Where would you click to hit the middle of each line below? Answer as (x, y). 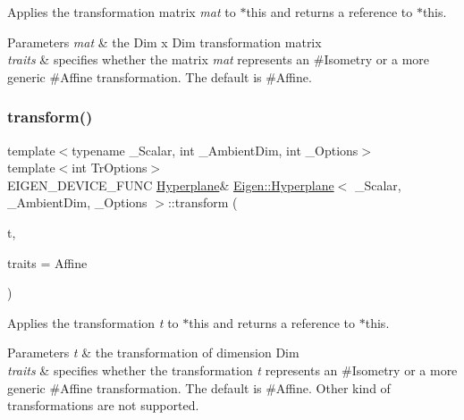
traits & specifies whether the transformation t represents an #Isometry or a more (232, 370)
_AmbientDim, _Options (77, 202)
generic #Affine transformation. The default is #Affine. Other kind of (199, 387)
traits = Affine (47, 262)
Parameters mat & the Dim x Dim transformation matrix (165, 42)
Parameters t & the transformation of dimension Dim (153, 353)
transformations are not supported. (103, 405)
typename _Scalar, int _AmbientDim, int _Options (215, 150)
